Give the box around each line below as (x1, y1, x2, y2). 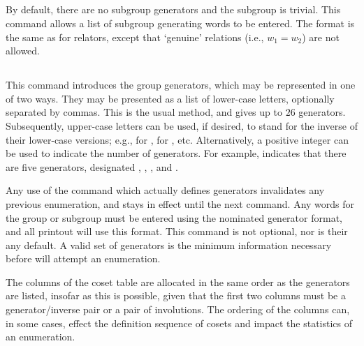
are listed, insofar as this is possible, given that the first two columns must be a (6, 288, 346, 303)
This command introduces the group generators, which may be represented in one (6, 77, 356, 92)
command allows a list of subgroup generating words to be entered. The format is (6, 15, 355, 30)
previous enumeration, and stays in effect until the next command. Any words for (6, 196, 355, 211)
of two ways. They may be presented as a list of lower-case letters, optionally (6, 91, 335, 105)
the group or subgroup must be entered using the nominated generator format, (6, 210, 342, 225)
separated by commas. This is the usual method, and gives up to (6, 105, 282, 119)
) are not (302, 29, 340, 44)
